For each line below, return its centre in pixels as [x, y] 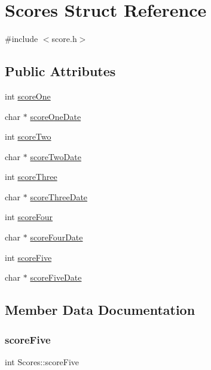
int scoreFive [28, 257]
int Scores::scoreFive [42, 361]
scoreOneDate [56, 116]
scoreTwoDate [56, 156]
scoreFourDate [56, 237]
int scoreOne [28, 96]
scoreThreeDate [59, 196]
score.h [64, 39]
